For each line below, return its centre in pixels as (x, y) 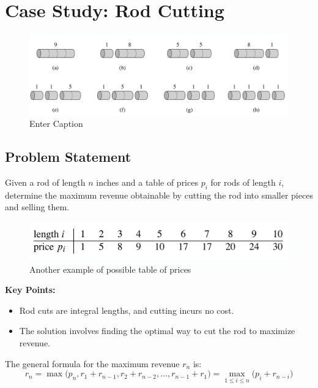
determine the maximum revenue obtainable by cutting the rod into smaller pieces (159, 195)
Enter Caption (56, 124)
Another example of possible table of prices (110, 269)
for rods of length (243, 182)
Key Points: (30, 290)
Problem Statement (68, 157)
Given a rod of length (45, 182)
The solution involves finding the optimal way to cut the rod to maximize (157, 331)
